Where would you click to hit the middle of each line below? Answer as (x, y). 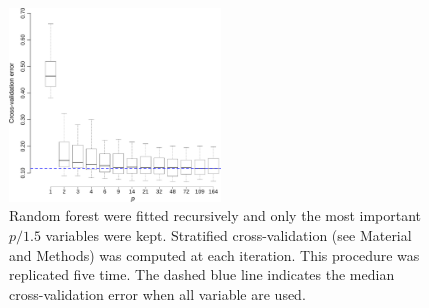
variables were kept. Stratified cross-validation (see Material (228, 234)
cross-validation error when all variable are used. (157, 293)
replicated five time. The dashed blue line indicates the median (202, 274)
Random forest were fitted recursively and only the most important (215, 215)
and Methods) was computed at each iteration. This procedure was (214, 254)
